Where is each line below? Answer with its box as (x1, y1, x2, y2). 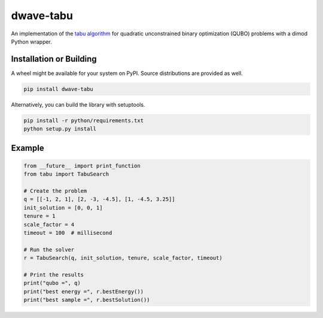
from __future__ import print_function (23, 162, 141, 169)
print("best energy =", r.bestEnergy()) (23, 288, 144, 295)
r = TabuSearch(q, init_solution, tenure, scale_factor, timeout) (23, 255, 223, 262)
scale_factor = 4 (23, 221, 75, 228)
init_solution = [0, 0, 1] (23, 204, 103, 211)
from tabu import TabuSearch (23, 171, 109, 178)
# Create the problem (23, 187, 87, 194)
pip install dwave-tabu (23, 86, 94, 92)
